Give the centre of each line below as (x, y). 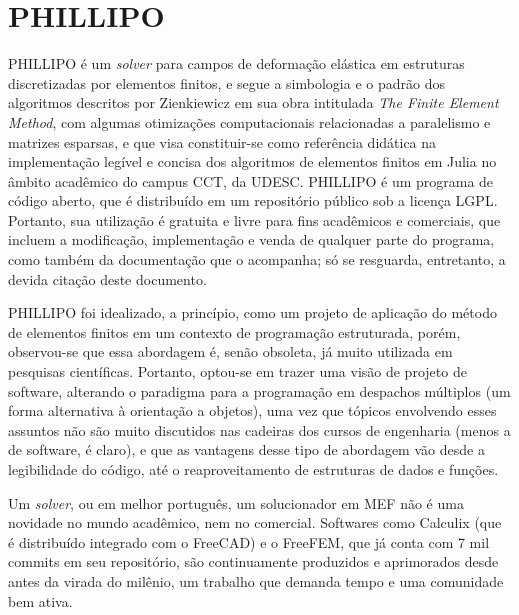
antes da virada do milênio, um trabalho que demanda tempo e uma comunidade (256, 580)
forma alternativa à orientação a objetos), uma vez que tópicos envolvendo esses (252, 410)
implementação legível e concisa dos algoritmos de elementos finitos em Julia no (252, 161)
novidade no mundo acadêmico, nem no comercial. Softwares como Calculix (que (255, 522)
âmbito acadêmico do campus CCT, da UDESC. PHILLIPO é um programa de (251, 180)
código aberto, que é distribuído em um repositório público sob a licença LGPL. (253, 200)
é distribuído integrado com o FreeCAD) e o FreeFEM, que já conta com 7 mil (249, 541)
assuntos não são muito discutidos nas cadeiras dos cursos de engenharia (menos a (259, 429)
